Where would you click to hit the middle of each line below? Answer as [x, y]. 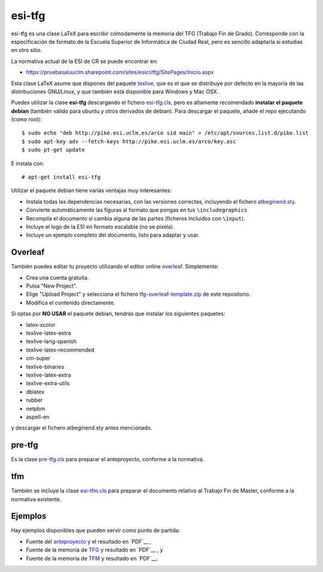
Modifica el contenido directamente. [71, 302]
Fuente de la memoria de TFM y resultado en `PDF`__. [92, 558]
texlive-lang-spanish [51, 341]
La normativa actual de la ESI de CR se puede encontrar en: [84, 61]
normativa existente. [36, 499]
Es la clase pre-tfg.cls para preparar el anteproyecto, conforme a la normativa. [108, 459]
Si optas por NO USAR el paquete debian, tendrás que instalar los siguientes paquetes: [118, 314]
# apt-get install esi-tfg [61, 177]
